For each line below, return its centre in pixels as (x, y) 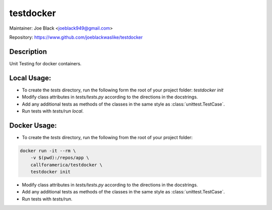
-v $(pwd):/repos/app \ (60, 158)
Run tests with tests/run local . (53, 111)
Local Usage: (30, 78)
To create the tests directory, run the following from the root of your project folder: (107, 137)
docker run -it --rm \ (48, 150)
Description (28, 51)
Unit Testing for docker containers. (45, 63)
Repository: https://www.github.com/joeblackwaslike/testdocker (76, 37)
